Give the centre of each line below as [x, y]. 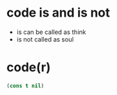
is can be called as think [51, 32]
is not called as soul [45, 39]
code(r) [29, 68]
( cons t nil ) [25, 86]
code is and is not [58, 13]
